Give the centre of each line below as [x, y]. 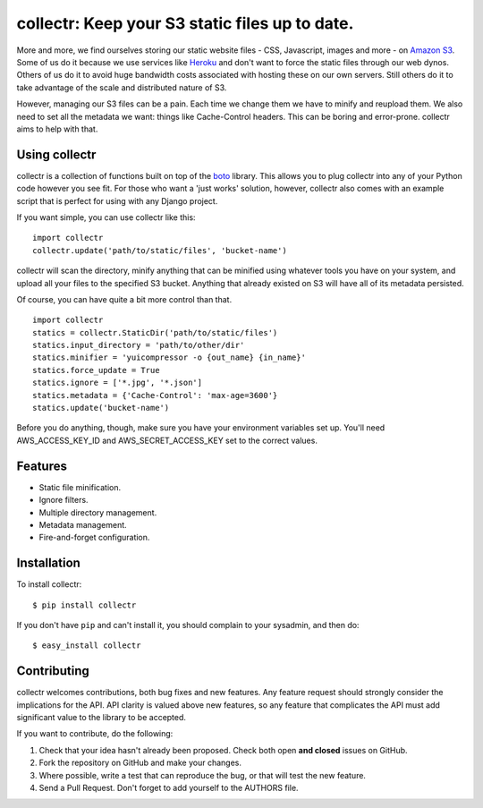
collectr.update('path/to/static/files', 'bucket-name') [160, 250]
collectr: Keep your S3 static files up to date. [185, 23]
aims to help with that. [57, 129]
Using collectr [56, 154]
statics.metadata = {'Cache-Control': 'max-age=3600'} [155, 395]
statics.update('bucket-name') [101, 408]
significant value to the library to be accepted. [102, 718]
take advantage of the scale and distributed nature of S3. [122, 87]
